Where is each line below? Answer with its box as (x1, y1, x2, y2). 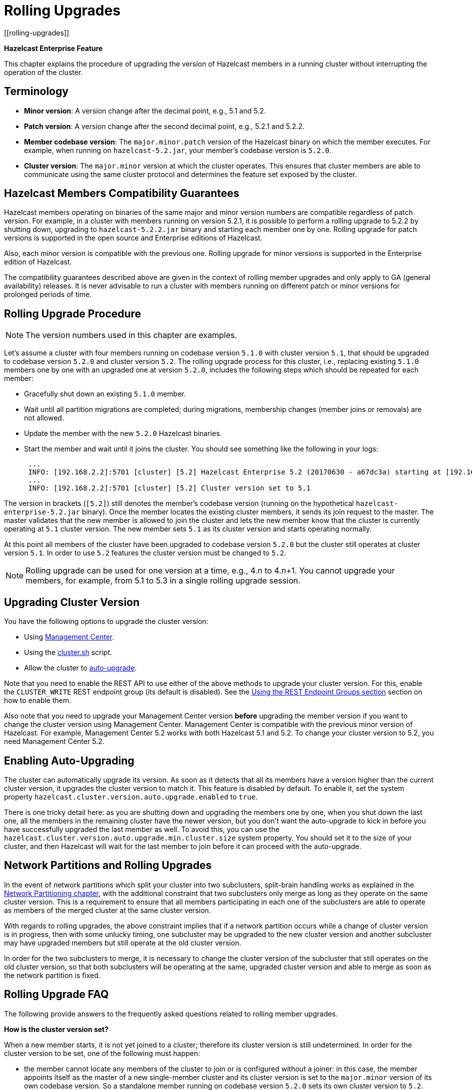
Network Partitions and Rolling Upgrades (4, 859, 212, 872)
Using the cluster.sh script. (24, 648, 112, 657)
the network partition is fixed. (4, 970, 100, 979)
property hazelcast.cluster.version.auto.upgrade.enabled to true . (4, 792, 258, 801)
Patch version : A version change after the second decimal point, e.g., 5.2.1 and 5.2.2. (24, 121, 304, 130)
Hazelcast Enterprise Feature (4, 43, 103, 52)
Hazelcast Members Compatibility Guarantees (4, 187, 239, 200)
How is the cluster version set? (4, 1024, 109, 1033)
